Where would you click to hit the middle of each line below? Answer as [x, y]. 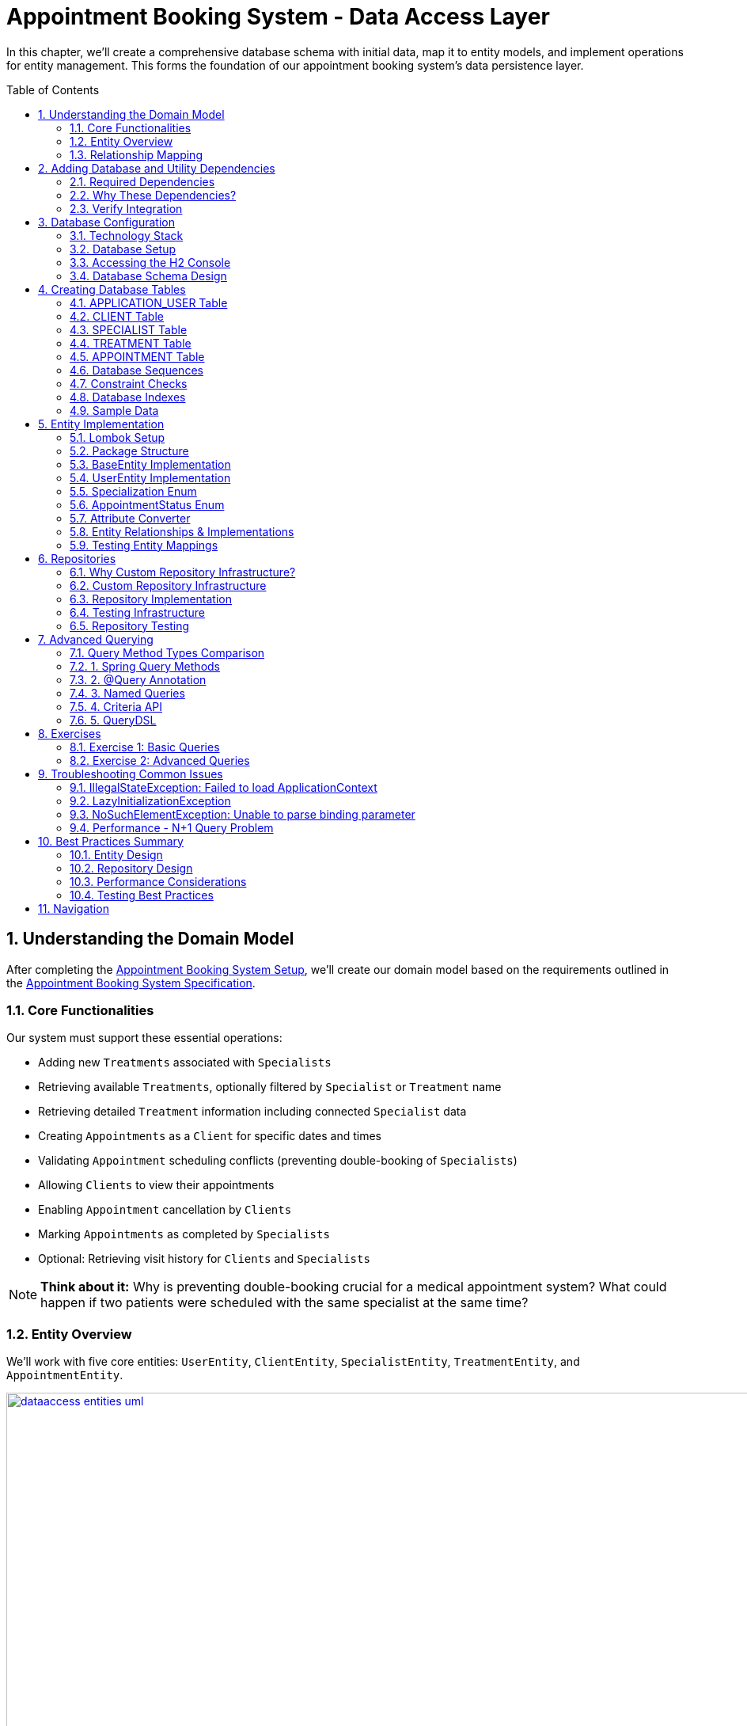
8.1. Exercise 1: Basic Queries [145, 747]
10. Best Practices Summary [111, 841]
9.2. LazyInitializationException [150, 800]
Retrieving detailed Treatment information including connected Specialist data [252, 1112]
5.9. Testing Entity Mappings [144, 545]
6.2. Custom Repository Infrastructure [168, 585]
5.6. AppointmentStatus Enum [147, 504]
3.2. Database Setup [123, 249]
